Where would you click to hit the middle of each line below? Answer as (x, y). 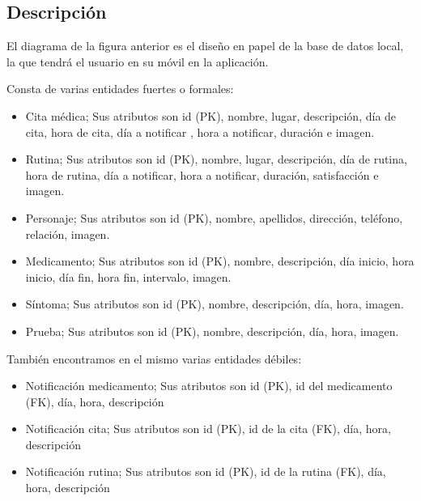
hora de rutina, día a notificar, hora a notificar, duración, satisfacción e (202, 174)
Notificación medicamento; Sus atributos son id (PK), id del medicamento (209, 386)
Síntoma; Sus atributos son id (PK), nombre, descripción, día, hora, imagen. (215, 304)
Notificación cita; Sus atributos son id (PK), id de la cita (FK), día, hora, (208, 429)
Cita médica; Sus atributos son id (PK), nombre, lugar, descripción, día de (211, 115)
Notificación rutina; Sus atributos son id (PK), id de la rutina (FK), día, (206, 471)
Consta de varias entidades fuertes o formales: (120, 89)
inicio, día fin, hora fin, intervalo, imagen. (128, 276)
